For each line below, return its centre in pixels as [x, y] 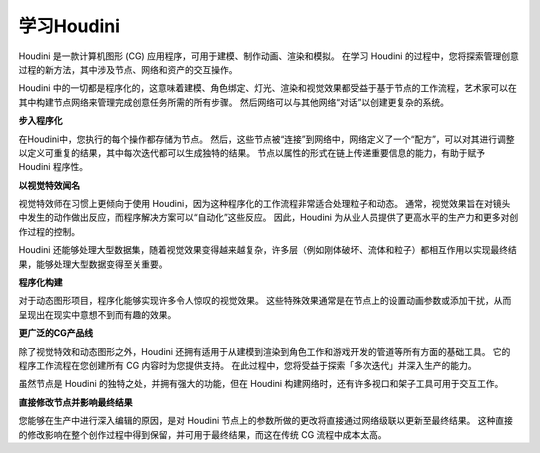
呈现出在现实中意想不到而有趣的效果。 [97, 314]
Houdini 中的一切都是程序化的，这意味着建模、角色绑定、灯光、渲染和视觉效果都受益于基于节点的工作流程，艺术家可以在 [267, 88]
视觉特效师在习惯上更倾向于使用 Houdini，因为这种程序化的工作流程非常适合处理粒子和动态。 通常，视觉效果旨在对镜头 [264, 204]
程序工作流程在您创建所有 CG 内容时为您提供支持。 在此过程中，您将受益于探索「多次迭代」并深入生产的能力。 [247, 365]
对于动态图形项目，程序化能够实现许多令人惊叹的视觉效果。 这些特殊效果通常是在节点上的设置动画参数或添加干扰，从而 [265, 301]
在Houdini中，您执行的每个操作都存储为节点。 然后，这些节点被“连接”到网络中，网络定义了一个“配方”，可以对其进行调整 [266, 139]
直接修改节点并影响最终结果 [75, 402]
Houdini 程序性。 [53, 167]
